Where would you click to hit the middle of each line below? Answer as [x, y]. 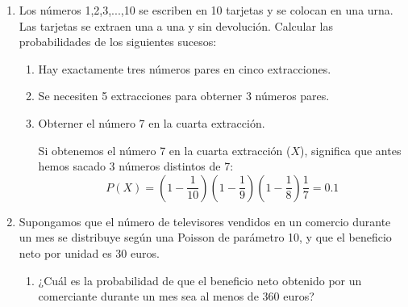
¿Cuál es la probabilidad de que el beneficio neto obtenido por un [200, 280]
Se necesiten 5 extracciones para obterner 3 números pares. [184, 96]
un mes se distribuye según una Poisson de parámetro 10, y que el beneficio [205, 237]
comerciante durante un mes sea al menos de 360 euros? [176, 296]
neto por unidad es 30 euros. [89, 252]
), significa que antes [351, 150]
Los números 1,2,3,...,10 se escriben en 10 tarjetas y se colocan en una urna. [206, 10]
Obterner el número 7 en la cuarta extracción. [152, 122]
